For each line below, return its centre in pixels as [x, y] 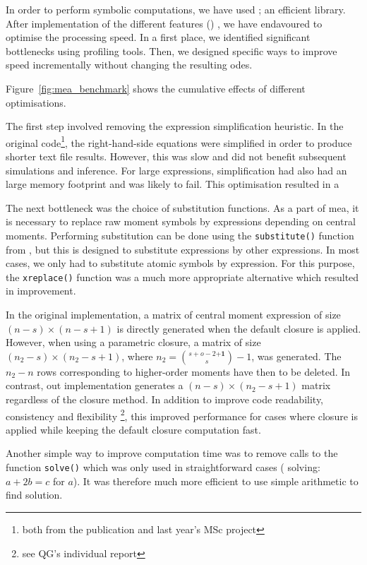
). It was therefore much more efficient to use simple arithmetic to [216, 481]
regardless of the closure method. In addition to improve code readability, [165, 399]
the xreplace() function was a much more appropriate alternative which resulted [182, 276]
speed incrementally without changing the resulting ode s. [129, 65]
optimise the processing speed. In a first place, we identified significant [158, 37]
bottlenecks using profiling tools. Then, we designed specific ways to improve [172, 50]
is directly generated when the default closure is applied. [239, 328]
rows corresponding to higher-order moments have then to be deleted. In [194, 371]
